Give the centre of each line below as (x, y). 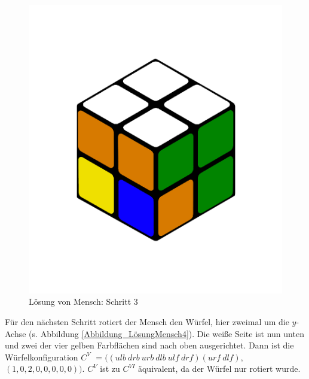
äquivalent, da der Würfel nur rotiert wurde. (219, 369)
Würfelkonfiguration (42, 357)
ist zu (110, 369)
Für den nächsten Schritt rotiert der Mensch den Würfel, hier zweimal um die (147, 322)
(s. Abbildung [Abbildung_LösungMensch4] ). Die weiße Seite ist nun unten (166, 333)
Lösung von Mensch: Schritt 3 (83, 301)
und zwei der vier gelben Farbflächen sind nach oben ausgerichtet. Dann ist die (149, 345)
